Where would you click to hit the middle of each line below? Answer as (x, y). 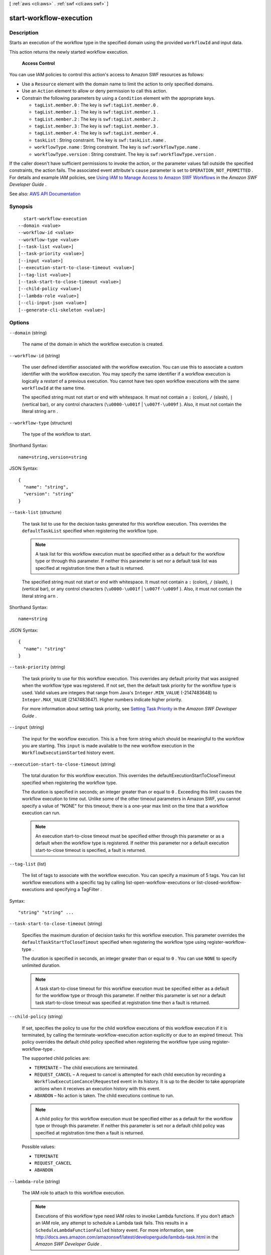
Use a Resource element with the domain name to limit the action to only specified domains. (118, 84)
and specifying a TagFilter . (74, 890)
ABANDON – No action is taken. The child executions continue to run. (104, 1096)
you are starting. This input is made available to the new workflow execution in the (108, 745)
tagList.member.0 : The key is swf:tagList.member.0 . (96, 105)
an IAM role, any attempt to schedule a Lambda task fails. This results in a (112, 1223)
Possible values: (39, 1147)
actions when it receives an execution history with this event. (97, 1088)
